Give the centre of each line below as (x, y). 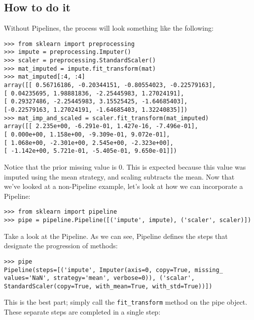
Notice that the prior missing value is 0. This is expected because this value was (125, 166)
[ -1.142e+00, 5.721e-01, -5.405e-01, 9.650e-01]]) (91, 151)
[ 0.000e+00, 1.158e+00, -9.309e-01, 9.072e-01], (87, 135)
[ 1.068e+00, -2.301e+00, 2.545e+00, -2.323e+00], (89, 143)
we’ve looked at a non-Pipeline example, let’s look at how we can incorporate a (124, 186)
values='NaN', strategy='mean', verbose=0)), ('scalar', (99, 278)
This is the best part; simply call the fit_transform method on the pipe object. (126, 302)
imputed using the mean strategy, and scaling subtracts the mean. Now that (119, 176)
